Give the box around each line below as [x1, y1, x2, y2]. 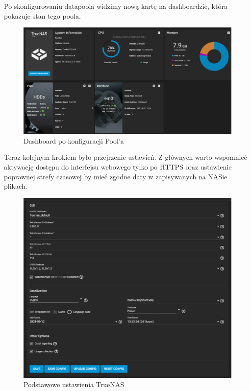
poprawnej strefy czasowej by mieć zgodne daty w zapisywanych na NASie [4, 171, 227, 181]
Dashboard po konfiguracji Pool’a [24, 135, 124, 146]
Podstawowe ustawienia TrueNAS [24, 379, 124, 390]
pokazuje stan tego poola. [4, 10, 81, 21]
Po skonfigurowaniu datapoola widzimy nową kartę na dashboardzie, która [4, 1, 227, 11]
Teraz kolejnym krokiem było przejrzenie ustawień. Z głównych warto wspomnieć [4, 152, 247, 162]
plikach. [4, 181, 27, 191]
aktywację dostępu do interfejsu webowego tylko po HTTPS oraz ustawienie [4, 161, 232, 171]
